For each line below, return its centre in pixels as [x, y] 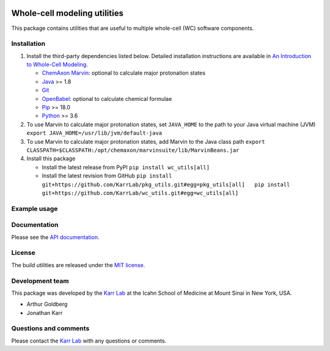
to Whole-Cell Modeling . [57, 65]
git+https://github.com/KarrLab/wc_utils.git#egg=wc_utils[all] [140, 193]
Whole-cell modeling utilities [67, 13]
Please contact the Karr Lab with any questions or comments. [89, 341]
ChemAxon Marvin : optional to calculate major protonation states [124, 73]
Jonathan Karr [45, 312]
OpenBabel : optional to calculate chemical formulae [107, 98]
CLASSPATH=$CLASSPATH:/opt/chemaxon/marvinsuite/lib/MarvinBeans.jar [133, 150]
